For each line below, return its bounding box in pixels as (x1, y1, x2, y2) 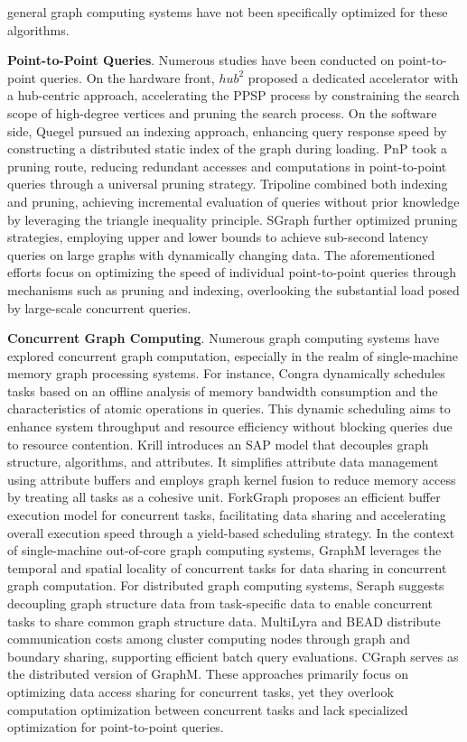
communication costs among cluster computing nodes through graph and (7, 629, 411, 648)
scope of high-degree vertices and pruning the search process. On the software (7, 103, 437, 122)
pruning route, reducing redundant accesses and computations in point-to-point (7, 156, 447, 175)
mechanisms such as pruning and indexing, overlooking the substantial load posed (7, 280, 460, 299)
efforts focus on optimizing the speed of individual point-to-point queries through (7, 263, 457, 282)
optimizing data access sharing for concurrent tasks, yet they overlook (7, 682, 394, 700)
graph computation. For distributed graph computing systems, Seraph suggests (7, 576, 444, 595)
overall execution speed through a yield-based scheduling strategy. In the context (7, 523, 455, 542)
